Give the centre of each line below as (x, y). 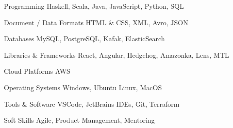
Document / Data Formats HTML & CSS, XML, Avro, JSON (96, 22)
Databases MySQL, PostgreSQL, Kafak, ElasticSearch (84, 39)
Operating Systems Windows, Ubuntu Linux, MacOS (83, 87)
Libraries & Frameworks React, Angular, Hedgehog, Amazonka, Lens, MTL (116, 55)
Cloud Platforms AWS (37, 71)
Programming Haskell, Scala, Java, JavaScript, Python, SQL (94, 6)
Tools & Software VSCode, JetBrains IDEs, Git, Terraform (92, 104)
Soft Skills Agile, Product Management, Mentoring (79, 120)
